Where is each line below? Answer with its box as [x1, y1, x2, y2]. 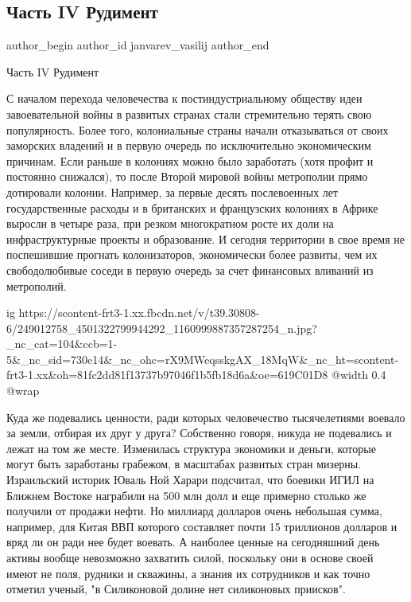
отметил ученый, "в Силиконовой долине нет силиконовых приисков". [6, 580, 346, 597]
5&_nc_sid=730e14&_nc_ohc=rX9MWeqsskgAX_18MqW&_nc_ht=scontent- [6, 350, 399, 367]
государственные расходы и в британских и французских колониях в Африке [6, 199, 378, 216]
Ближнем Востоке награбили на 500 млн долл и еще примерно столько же [6, 487, 366, 503]
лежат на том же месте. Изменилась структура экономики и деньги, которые [6, 440, 376, 456]
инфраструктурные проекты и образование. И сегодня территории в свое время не [6, 230, 405, 247]
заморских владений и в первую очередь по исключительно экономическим [6, 137, 371, 154]
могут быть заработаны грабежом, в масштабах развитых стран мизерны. [6, 455, 362, 472]
